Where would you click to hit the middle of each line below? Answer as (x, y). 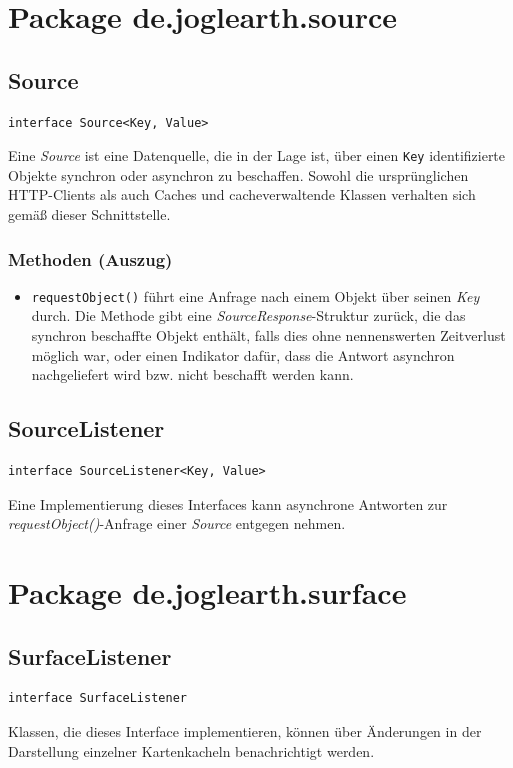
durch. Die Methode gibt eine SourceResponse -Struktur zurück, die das (248, 315)
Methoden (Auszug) (90, 258)
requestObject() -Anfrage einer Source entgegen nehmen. (177, 523)
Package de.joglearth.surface (207, 592)
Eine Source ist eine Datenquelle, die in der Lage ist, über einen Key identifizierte (257, 155)
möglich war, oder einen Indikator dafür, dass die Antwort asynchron (243, 354)
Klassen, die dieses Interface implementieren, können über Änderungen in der (245, 731)
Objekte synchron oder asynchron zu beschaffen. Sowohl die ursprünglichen (238, 174)
